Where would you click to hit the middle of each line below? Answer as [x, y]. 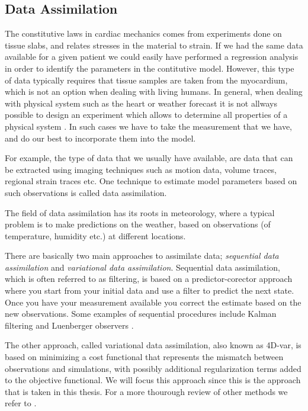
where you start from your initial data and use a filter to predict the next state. [150, 290]
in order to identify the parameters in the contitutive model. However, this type [150, 68]
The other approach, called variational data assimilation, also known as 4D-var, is [153, 345]
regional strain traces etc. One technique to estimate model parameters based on [151, 181]
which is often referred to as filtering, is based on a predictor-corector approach [149, 279]
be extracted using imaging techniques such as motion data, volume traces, [141, 169]
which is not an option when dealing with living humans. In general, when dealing [154, 91]
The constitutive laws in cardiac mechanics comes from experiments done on [143, 33]
